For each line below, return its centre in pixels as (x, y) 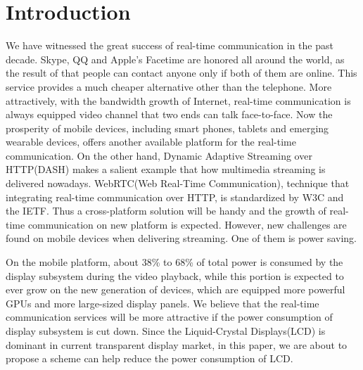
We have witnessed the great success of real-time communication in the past (170, 45)
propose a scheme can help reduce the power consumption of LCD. (149, 358)
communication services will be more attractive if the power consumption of (169, 317)
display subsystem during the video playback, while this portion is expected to (175, 275)
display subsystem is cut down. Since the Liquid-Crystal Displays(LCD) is (166, 331)
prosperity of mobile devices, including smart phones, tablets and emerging (167, 128)
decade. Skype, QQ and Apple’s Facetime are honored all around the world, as (175, 59)
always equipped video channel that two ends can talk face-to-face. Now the (169, 114)
